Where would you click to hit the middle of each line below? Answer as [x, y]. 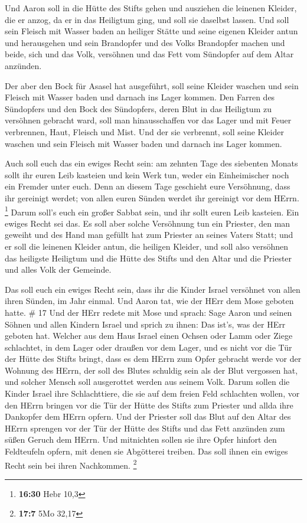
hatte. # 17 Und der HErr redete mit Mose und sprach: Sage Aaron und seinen [148, 312]
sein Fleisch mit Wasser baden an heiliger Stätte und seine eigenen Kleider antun [151, 31]
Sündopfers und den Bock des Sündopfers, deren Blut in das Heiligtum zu [138, 108]
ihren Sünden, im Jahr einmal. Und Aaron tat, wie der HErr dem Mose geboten [149, 301]
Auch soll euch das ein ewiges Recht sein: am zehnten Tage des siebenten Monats [151, 163]
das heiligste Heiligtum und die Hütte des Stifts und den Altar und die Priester [148, 258]
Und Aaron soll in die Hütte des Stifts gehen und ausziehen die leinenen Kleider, [151, 8]
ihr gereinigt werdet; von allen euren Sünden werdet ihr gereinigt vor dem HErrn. [152, 197]
